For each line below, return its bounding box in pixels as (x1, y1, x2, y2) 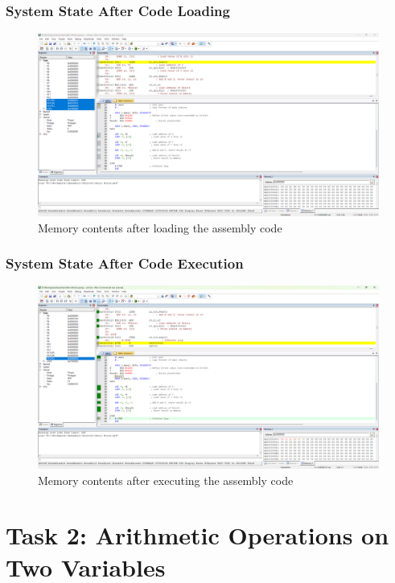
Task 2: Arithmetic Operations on (6, 519, 389, 552)
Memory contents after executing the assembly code (38, 471, 294, 488)
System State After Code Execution (6, 253, 244, 273)
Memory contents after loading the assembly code (38, 219, 282, 236)
